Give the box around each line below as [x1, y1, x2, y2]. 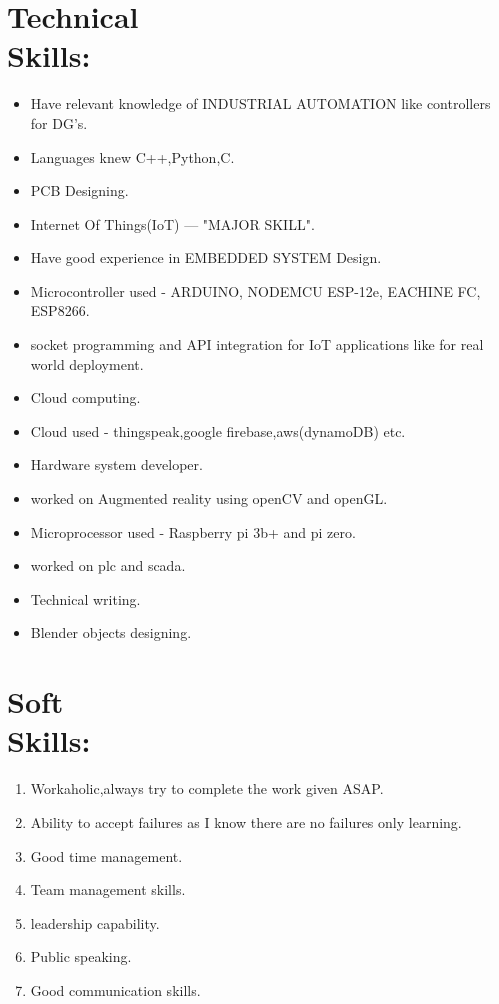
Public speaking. [30, 946, 132, 967]
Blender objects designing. [30, 622, 192, 643]
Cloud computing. [30, 387, 141, 408]
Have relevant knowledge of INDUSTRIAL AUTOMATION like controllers [30, 93, 491, 114]
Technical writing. [30, 588, 141, 609]
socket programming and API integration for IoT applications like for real [30, 334, 484, 355]
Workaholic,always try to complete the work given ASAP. [30, 778, 384, 799]
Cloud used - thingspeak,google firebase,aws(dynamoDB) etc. [30, 420, 406, 441]
